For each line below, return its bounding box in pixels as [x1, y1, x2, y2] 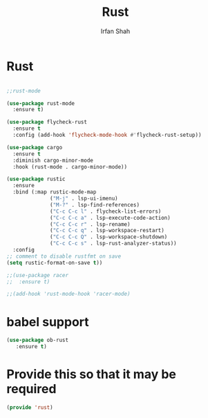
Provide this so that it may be [6, 367, 177, 382]
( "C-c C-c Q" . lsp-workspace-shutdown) [50, 234, 168, 240]
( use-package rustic [6, 175, 66, 183]
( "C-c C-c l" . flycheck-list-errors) [50, 208, 162, 215]
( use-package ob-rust [6, 336, 69, 344]
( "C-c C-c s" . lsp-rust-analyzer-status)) [50, 240, 177, 247]
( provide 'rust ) [6, 403, 53, 411]
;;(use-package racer [6, 272, 69, 278]
